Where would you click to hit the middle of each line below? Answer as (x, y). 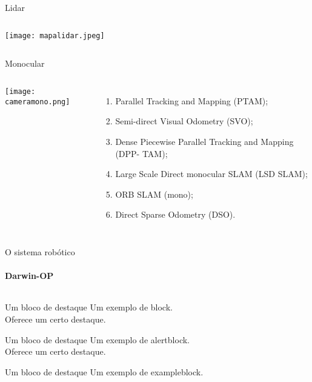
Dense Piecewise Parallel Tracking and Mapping (204, 142)
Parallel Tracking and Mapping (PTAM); (192, 100)
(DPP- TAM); (141, 153)
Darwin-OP (29, 276)
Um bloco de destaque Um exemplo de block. (89, 307)
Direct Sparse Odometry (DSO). (175, 214)
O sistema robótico (40, 252)
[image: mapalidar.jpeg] (55, 35)
